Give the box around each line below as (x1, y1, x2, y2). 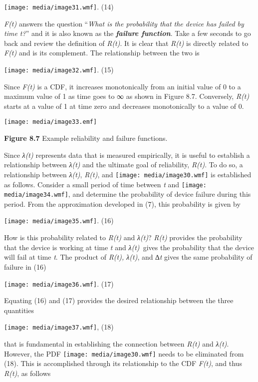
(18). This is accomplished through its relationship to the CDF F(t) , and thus (4, 358, 242, 369)
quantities (4, 305, 34, 315)
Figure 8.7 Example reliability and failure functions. (4, 133, 168, 143)
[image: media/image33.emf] (4, 118, 97, 126)
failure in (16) (4, 261, 46, 272)
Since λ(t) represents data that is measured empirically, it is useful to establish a (4, 149, 250, 160)
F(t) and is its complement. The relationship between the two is (4, 47, 200, 58)
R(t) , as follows (4, 368, 51, 378)
